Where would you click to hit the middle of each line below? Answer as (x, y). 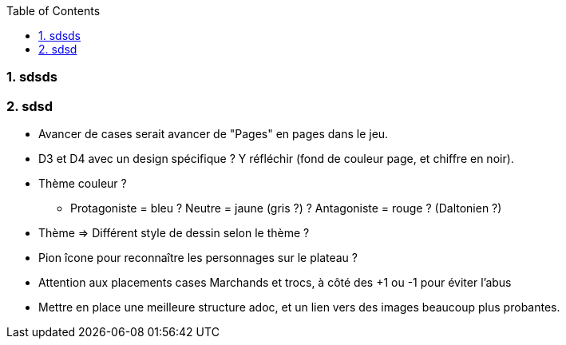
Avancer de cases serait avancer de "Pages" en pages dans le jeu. (214, 134)
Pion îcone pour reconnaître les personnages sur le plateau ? (198, 258)
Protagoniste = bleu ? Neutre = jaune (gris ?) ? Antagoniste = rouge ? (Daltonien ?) (286, 208)
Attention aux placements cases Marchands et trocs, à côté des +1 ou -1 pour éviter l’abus (275, 283)
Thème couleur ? (83, 184)
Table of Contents (53, 11)
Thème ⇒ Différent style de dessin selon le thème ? (174, 233)
